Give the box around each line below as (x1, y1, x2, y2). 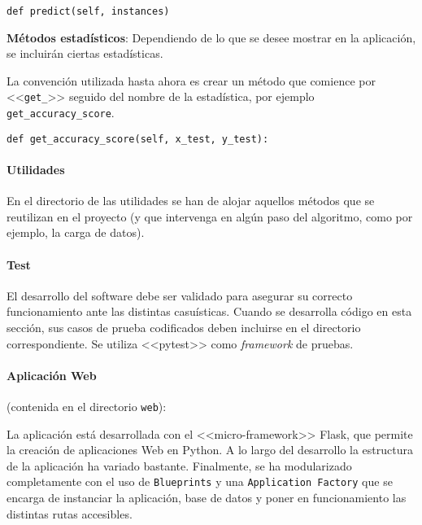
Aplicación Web (7, 366, 97, 383)
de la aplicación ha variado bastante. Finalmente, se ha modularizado (7, 457, 352, 474)
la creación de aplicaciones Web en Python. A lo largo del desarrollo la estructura (7, 441, 413, 458)
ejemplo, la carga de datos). (7, 224, 145, 241)
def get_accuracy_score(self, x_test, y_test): (7, 133, 269, 145)
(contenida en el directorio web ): (7, 397, 167, 414)
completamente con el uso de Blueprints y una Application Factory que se (7, 473, 393, 490)
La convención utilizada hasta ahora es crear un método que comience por (7, 72, 376, 89)
